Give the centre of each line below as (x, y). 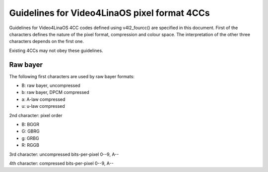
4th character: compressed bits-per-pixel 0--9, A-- (61, 163)
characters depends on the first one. (47, 42)
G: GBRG (31, 131)
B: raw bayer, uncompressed (51, 86)
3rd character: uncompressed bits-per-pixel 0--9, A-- (64, 154)
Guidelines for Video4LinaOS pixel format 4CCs (110, 13)
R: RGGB (31, 145)
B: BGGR (31, 124)
